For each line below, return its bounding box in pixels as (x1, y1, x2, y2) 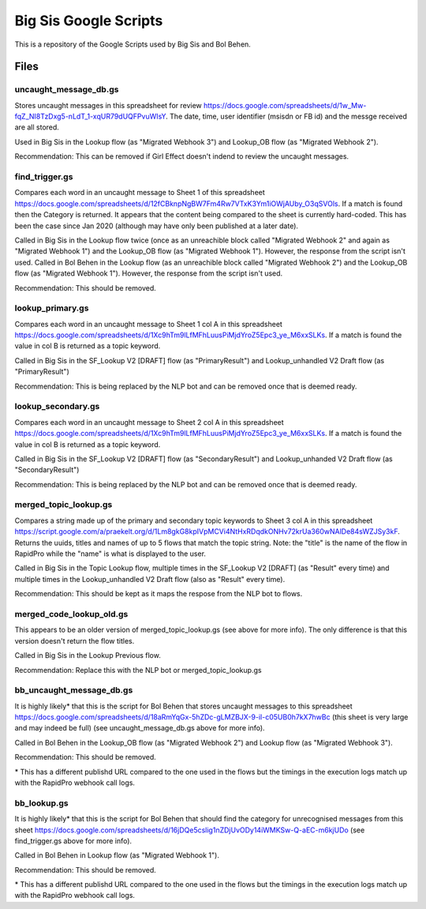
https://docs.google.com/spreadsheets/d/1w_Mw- (203, 100, 367, 110)
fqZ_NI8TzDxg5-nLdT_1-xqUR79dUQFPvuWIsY (14, 111, 166, 122)
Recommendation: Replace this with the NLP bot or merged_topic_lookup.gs (14, 665, 262, 674)
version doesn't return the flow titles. (14, 636, 135, 645)
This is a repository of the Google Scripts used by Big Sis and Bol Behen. (14, 39, 252, 49)
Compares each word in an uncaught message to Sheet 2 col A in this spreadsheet (14, 417, 284, 426)
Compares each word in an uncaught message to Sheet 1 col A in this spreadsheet (14, 319, 283, 329)
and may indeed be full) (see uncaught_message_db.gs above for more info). (14, 723, 265, 733)
